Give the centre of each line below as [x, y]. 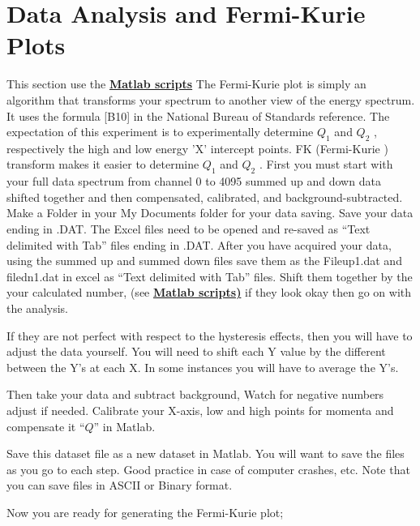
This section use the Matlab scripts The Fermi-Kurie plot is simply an [186, 84]
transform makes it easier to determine [103, 164]
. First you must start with [326, 164]
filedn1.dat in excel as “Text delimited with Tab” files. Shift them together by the [210, 276]
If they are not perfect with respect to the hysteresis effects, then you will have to [210, 335]
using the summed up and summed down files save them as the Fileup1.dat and [204, 261]
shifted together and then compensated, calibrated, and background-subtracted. [205, 197]
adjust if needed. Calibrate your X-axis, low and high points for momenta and [200, 410]
